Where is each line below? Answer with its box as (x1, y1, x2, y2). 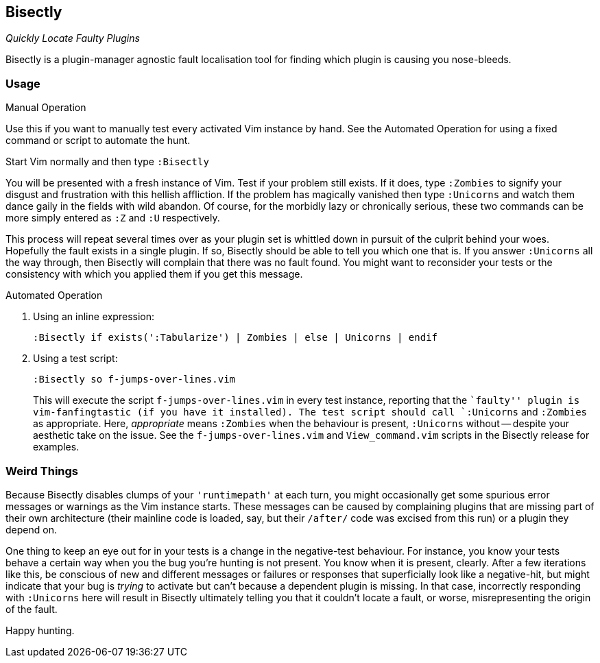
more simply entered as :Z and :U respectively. (5, 212, 220, 224)
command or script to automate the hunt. (5, 134, 191, 147)
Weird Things (5, 463, 79, 478)
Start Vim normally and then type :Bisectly (5, 156, 209, 168)
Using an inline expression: (33, 311, 155, 323)
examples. (33, 441, 80, 453)
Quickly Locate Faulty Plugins (5, 32, 140, 45)
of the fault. (5, 603, 58, 615)
